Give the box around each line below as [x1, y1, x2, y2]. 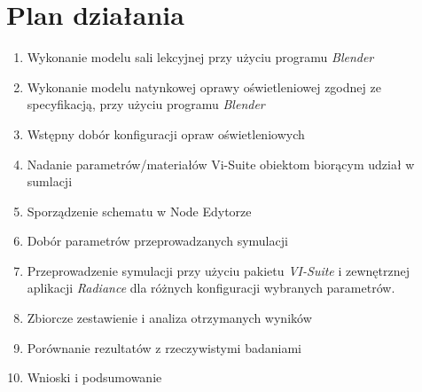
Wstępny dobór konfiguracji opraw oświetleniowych [27, 124, 305, 143]
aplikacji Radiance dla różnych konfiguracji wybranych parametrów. [27, 278, 395, 297]
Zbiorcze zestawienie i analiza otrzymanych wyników [27, 309, 312, 327]
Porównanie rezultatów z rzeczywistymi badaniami [27, 338, 301, 357]
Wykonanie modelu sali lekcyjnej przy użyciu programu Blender [27, 48, 374, 67]
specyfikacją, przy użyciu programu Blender [27, 95, 265, 114]
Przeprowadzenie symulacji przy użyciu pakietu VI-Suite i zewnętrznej [27, 261, 410, 279]
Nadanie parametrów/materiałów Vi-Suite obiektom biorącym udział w [27, 154, 415, 173]
